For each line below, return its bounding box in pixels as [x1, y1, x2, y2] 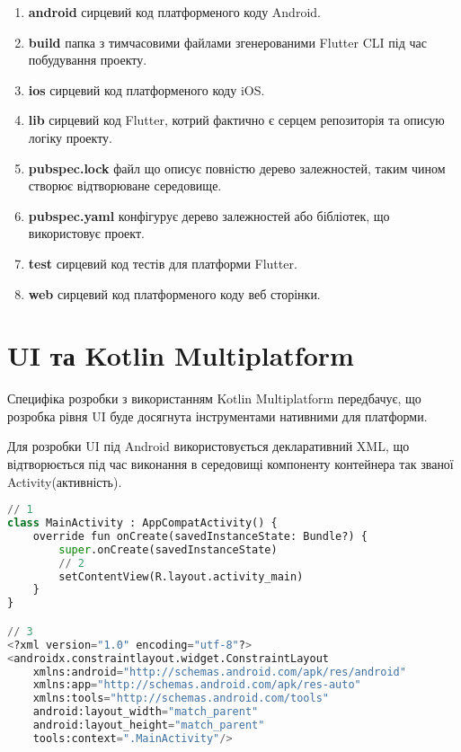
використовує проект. [28, 224, 145, 243]
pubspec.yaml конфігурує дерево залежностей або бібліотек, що [28, 206, 390, 225]
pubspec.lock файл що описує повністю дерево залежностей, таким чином [28, 158, 446, 177]
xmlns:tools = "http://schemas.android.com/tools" [32, 692, 329, 705]
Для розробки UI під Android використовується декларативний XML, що [7, 437, 410, 456]
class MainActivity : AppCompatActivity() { [7, 517, 278, 530]
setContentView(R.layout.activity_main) [58, 570, 304, 583]
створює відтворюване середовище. [28, 176, 222, 195]
